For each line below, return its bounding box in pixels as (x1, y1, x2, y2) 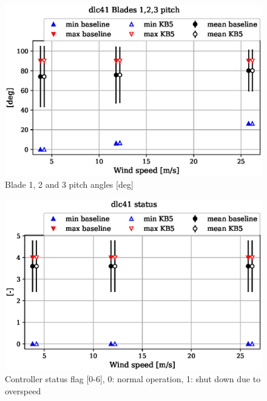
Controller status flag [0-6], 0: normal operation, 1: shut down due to (5, 373, 261, 385)
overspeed (5, 384, 41, 397)
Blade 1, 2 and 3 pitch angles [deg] (5, 178, 133, 191)
